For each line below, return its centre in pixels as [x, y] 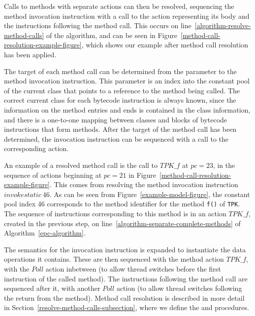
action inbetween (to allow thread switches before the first [133, 268]
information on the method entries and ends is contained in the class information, [127, 109]
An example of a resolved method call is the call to [81, 165]
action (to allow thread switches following [179, 288]
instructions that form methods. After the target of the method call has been [120, 129]
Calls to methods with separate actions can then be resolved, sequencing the [119, 6]
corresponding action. [36, 148]
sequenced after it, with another [52, 288]
